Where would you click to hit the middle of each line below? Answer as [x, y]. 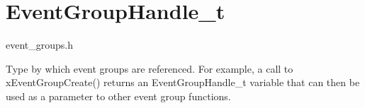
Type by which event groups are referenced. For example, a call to [150, 68]
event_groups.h [40, 45]
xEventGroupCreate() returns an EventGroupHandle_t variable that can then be [183, 82]
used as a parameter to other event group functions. [118, 96]
